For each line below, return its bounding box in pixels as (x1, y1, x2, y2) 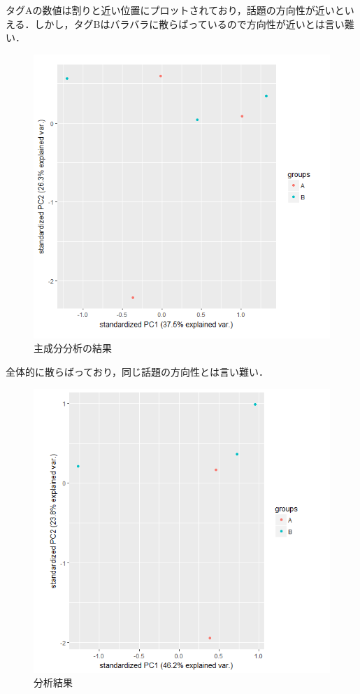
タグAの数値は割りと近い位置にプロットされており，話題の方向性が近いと (6, 3, 345, 17)
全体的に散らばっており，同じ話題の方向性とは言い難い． (6, 364, 268, 378)
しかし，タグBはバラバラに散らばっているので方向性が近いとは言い (34, 16, 345, 31)
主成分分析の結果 (34, 341, 112, 355)
